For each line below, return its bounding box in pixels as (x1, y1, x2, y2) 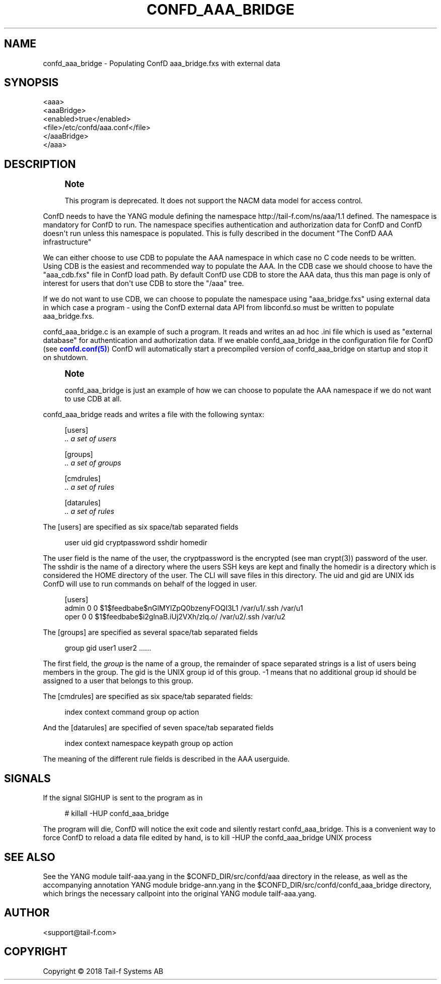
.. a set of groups (64, 458, 121, 468)
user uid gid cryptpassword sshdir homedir (64, 538, 207, 547)
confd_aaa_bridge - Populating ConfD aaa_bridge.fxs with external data (43, 59, 280, 68)
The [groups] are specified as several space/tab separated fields (43, 628, 258, 637)
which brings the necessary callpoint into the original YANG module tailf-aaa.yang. (43, 889, 317, 898)
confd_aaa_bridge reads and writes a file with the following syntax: (43, 410, 264, 419)
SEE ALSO (4, 850, 55, 863)
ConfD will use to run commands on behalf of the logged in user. (43, 580, 257, 589)
